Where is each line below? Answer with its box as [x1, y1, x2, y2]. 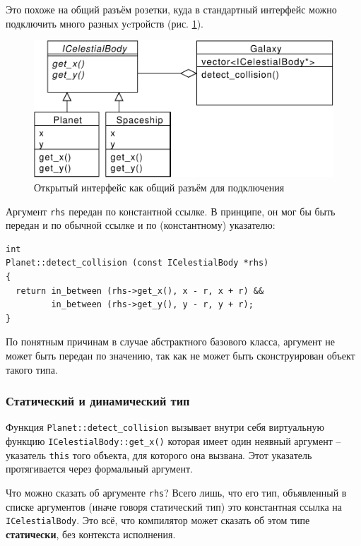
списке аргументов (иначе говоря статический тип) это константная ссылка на [6, 499, 343, 514]
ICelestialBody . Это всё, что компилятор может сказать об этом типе [6, 513, 310, 528]
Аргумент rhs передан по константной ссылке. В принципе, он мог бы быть [6, 203, 336, 218]
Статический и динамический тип [6, 392, 190, 410]
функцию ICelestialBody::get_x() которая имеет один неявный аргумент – [6, 433, 341, 448]
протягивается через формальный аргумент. [6, 461, 193, 476]
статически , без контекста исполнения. [6, 526, 176, 541]
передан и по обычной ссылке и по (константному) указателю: [6, 218, 276, 232]
